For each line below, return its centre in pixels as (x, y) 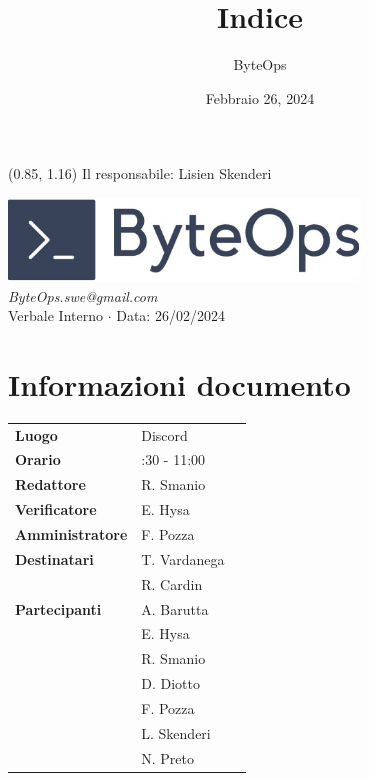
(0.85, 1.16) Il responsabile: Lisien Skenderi (140, 173)
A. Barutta (175, 608)
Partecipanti (58, 608)
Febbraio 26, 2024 (260, 97)
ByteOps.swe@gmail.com (83, 295)
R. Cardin (172, 583)
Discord (164, 434)
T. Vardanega (183, 558)
